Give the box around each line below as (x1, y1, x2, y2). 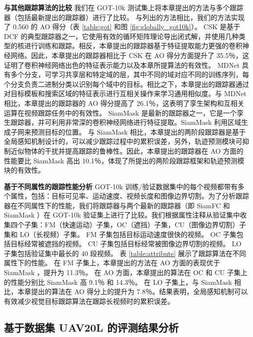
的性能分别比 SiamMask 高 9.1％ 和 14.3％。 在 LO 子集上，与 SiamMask (4, 277, 232, 287)
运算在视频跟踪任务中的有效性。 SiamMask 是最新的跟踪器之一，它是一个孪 (4, 107, 244, 118)
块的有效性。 (4, 165, 45, 175)
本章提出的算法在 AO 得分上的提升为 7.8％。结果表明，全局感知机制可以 (17, 286, 248, 297)
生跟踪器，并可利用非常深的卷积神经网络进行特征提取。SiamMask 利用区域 (4, 117, 241, 127)
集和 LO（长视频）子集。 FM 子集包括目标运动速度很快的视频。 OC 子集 (4, 229, 236, 239)
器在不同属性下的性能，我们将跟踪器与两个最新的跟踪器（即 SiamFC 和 (4, 200, 230, 210)
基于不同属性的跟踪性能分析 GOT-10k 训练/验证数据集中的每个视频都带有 (4, 181, 238, 191)
